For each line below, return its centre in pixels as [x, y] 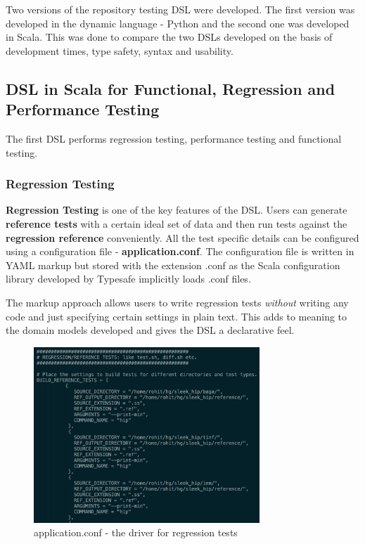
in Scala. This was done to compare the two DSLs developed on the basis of [169, 37]
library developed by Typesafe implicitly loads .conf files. [128, 279]
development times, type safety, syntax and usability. [120, 50]
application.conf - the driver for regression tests [136, 532]
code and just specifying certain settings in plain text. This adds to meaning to [177, 316]
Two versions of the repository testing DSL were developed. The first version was [180, 9]
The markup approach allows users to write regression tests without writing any [177, 302]
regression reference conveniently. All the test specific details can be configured [182, 237]
